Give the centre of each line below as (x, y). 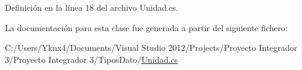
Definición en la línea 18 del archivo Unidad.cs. (92, 7)
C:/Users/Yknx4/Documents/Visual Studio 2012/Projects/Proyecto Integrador (151, 48)
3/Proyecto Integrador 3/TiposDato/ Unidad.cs (91, 59)
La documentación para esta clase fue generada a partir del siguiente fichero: (146, 27)
